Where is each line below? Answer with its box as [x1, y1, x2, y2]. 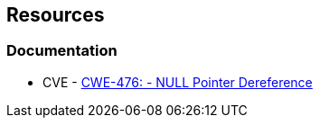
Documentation [6, 41, 118, 60]
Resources [6, 4, 105, 26]
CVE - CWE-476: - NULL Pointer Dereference [42, 74, 313, 90]
